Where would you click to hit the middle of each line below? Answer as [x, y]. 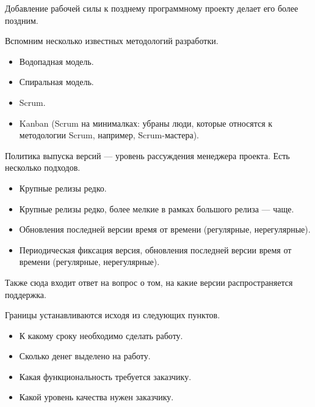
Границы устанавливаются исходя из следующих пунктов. [113, 315]
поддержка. [26, 294]
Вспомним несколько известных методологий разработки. [112, 41]
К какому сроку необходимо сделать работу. [101, 335]
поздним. [22, 20]
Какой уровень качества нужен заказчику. [96, 397]
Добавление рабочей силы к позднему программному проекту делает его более [152, 8]
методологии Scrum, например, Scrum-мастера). [109, 135]
